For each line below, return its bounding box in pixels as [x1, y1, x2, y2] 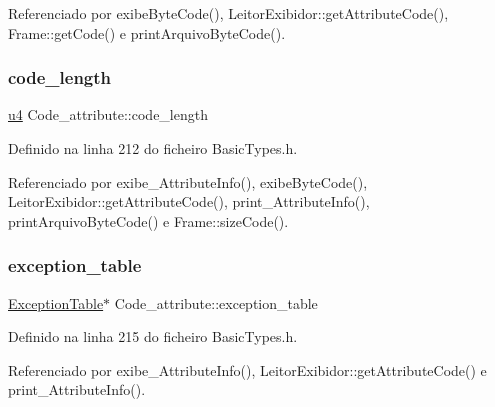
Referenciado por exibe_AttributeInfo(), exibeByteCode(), [8, 171, 368, 192]
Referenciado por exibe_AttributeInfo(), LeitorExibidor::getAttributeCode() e [8, 359, 487, 380]
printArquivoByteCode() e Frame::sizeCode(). [8, 210, 289, 231]
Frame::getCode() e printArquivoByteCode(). [8, 22, 286, 43]
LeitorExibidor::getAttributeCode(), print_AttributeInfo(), [8, 191, 370, 212]
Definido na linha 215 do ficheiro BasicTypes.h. [8, 326, 298, 347]
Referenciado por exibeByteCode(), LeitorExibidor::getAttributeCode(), [8, 3, 449, 23]
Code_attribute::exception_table [114, 292, 318, 313]
